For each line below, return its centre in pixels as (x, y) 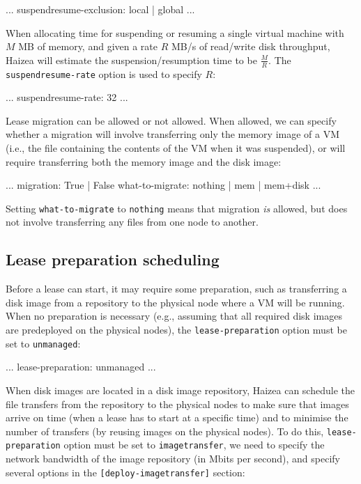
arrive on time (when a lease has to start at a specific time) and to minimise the (177, 417)
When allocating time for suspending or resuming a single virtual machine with (175, 32)
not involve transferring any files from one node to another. (132, 222)
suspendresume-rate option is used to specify (104, 73)
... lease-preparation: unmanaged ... (81, 367)
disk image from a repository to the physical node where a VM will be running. (175, 302)
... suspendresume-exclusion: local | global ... (100, 9)
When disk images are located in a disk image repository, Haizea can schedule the (180, 390)
